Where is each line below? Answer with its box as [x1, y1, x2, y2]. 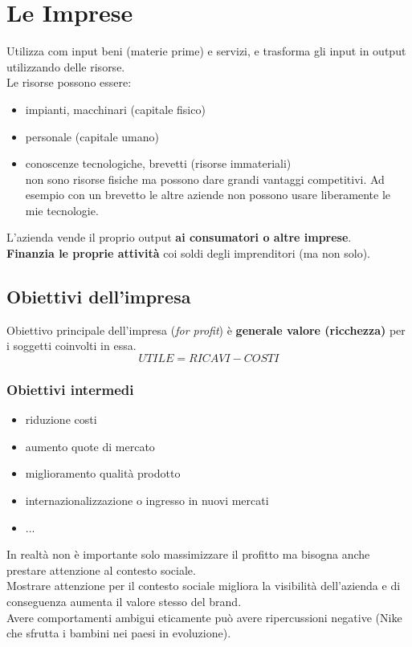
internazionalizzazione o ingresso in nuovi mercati [25, 492, 269, 509]
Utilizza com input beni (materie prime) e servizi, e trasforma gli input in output [6, 43, 406, 59]
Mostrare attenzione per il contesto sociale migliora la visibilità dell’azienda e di [6, 577, 401, 594]
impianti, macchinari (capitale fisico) [25, 100, 206, 117]
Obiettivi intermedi [6, 379, 134, 399]
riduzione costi [25, 411, 97, 428]
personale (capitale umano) [25, 128, 159, 144]
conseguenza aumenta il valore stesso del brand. [6, 593, 242, 610]
